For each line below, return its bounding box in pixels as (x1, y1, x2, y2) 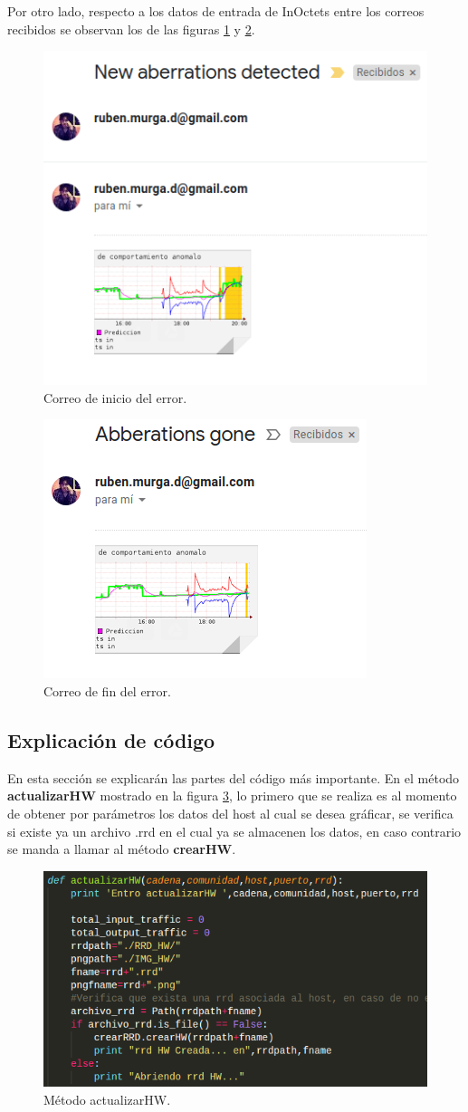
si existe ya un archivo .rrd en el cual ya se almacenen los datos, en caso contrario (7, 821, 462, 840)
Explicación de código (7, 726, 215, 754)
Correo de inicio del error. (43, 388, 187, 407)
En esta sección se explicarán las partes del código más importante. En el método (7, 768, 460, 787)
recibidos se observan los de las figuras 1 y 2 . (7, 19, 255, 38)
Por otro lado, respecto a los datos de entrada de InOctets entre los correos (7, 2, 425, 20)
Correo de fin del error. (43, 682, 171, 701)
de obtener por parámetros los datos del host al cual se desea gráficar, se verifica (7, 804, 454, 823)
